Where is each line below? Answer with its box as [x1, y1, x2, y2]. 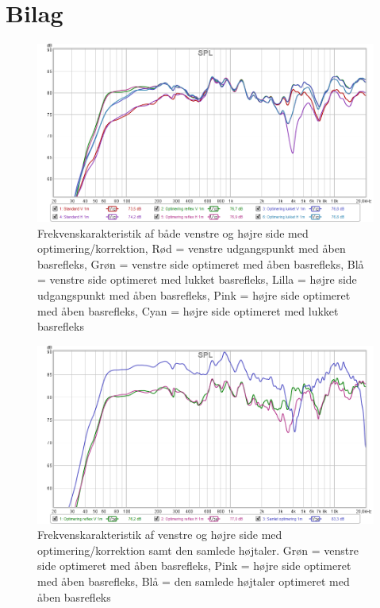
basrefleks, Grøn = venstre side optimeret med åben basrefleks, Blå [37, 255, 364, 272]
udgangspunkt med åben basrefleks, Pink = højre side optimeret [37, 286, 351, 303]
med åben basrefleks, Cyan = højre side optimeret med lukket [37, 302, 339, 319]
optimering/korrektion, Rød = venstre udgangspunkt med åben [37, 240, 346, 257]
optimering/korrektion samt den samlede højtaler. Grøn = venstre [37, 541, 359, 558]
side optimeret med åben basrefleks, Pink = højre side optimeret [37, 557, 351, 574]
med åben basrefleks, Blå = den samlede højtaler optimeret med [37, 573, 350, 589]
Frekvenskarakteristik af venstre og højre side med [37, 526, 282, 543]
